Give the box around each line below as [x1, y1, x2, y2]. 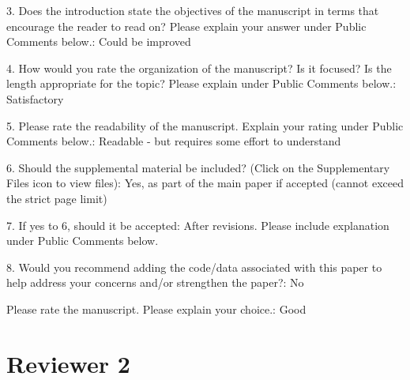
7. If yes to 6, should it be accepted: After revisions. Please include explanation [6, 216, 389, 233]
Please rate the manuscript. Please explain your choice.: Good [6, 300, 307, 317]
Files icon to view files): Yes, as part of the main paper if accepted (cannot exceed [6, 175, 404, 191]
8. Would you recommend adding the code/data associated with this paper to [6, 258, 382, 275]
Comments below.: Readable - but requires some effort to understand [6, 133, 341, 149]
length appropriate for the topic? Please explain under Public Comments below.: [6, 75, 397, 92]
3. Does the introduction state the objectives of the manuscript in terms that [6, 2, 379, 18]
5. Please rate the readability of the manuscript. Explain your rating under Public [6, 117, 404, 134]
